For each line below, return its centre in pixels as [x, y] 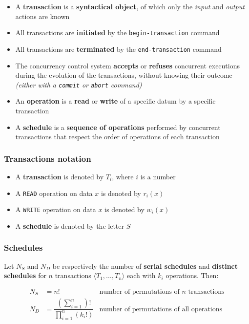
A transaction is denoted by [60, 176]
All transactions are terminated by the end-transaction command [118, 49]
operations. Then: [192, 275]
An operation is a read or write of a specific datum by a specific [115, 101]
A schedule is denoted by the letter [70, 226]
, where [123, 176]
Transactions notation [48, 158]
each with [141, 275]
